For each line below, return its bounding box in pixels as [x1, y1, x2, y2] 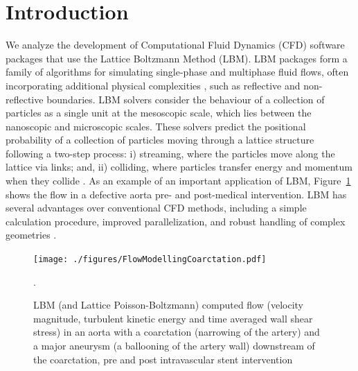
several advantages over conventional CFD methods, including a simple [6, 200, 307, 215]
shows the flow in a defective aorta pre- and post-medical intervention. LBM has [6, 187, 347, 201]
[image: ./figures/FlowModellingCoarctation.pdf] [33, 254, 267, 265]
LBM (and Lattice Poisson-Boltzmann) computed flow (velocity [33, 297, 303, 312]
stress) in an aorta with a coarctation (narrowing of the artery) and [33, 325, 320, 339]
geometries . [6, 227, 57, 242]
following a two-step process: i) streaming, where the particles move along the [6, 146, 335, 160]
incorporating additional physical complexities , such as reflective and [6, 78, 301, 92]
